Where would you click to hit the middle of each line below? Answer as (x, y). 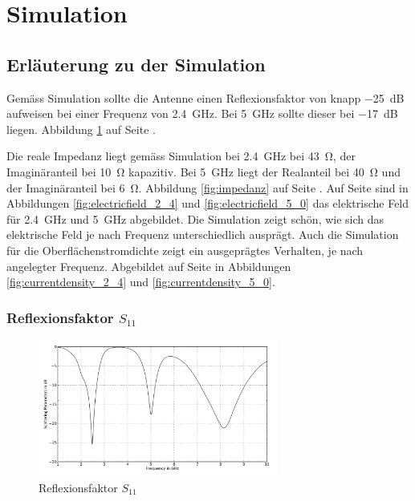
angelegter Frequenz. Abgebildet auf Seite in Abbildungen (149, 266)
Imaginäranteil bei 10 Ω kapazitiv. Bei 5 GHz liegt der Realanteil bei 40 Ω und (203, 171)
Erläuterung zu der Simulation (136, 64)
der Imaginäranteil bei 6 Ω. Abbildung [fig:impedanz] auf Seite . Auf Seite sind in (207, 187)
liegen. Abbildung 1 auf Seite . (81, 129)
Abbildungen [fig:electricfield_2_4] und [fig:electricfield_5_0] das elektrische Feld (208, 203)
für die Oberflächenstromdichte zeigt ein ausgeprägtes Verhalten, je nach (185, 250)
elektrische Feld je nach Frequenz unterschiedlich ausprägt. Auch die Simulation (203, 234)
